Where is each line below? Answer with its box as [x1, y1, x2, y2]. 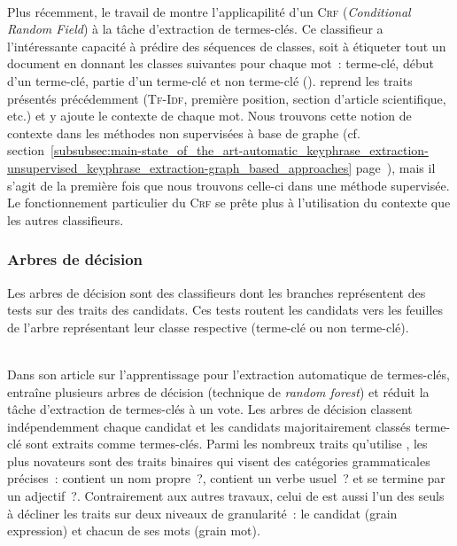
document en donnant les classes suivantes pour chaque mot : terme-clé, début [7, 54, 434, 73]
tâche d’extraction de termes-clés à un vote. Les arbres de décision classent [7, 400, 413, 418]
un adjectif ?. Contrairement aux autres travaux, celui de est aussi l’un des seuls [7, 487, 445, 505]
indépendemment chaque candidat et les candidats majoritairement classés [7, 417, 411, 435]
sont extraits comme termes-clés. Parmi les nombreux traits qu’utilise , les [25, 434, 428, 453]
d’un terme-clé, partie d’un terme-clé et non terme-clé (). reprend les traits [7, 71, 413, 90]
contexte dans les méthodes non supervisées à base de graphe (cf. [7, 123, 360, 142]
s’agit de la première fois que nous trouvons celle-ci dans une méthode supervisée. [7, 175, 450, 194]
